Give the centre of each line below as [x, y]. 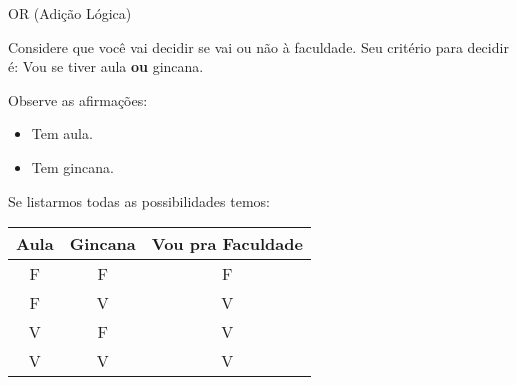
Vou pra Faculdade [227, 244]
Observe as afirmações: [78, 99]
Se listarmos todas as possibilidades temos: [139, 200]
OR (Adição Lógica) [70, 13]
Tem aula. [62, 133]
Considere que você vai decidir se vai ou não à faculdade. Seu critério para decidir [258, 46]
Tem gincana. [72, 166]
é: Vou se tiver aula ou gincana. [106, 66]
